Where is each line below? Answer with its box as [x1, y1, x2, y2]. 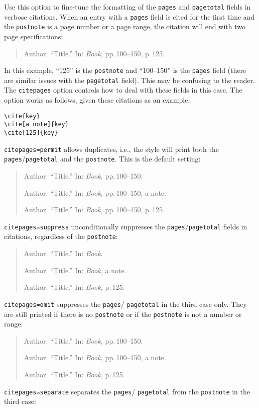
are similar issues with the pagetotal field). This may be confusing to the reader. [4, 74, 255, 85]
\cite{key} [4, 112, 40, 120]
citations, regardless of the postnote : [4, 231, 118, 241]
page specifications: [4, 31, 63, 41]
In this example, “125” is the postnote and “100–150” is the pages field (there [4, 65, 246, 75]
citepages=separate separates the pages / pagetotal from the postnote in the [4, 386, 250, 396]
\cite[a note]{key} [4, 121, 69, 128]
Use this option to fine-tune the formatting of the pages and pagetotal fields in [4, 2, 251, 12]
